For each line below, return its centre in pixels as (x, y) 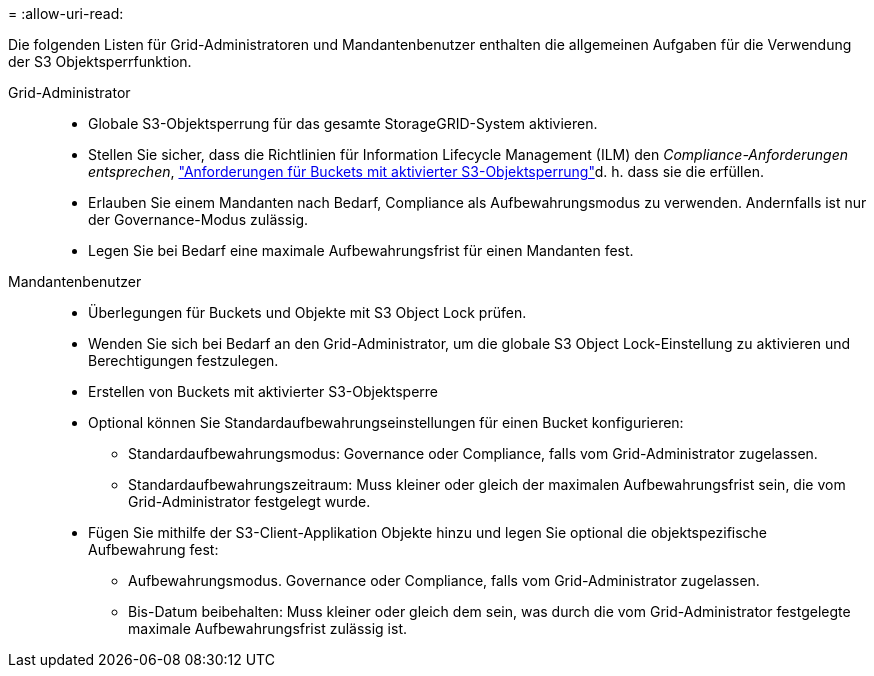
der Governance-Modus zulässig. (198, 219)
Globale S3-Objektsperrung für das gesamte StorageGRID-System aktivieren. (343, 123)
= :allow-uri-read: (66, 13)
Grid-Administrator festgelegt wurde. (249, 501)
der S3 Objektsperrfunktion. (100, 61)
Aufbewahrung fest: (153, 549)
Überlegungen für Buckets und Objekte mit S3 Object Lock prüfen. (307, 312)
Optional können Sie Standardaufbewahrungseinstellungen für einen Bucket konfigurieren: (386, 422)
